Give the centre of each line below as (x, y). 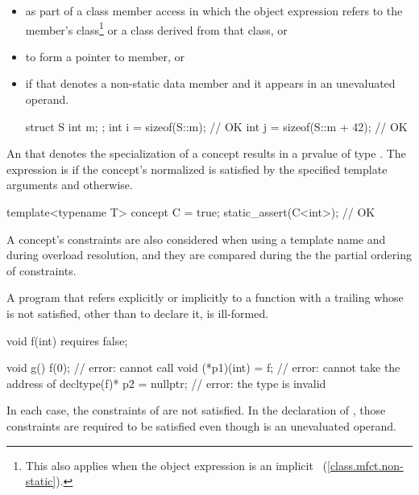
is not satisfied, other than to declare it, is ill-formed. (138, 313)
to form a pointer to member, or (105, 56)
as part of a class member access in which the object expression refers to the (214, 10)
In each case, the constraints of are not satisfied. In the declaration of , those (196, 410)
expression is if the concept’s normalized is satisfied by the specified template (197, 169)
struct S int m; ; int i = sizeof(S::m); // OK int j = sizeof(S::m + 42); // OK (216, 126)
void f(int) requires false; (67, 340)
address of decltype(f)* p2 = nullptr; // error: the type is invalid (166, 383)
